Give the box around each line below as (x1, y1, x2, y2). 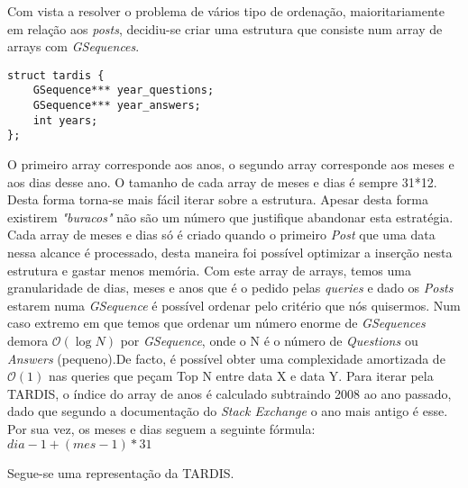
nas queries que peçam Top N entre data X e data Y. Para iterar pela (48, 366, 434, 385)
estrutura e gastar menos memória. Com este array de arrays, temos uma (7, 260, 411, 279)
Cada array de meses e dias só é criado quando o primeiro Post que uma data (7, 225, 436, 244)
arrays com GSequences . (7, 37, 140, 56)
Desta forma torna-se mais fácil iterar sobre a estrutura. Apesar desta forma (7, 190, 428, 209)
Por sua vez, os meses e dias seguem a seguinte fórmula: (7, 419, 316, 438)
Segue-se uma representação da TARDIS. (7, 463, 234, 482)
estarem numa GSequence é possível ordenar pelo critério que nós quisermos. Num (7, 295, 461, 314)
